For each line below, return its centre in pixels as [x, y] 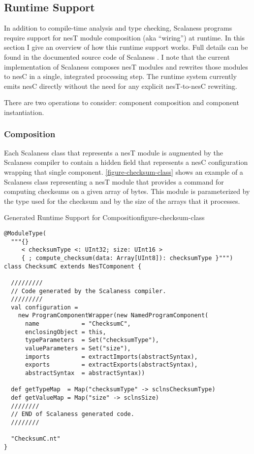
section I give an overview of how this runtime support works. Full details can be [126, 47]
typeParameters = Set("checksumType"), [92, 340]
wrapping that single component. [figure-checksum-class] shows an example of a [124, 171]
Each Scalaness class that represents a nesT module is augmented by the [113, 152]
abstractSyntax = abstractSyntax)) [85, 373]
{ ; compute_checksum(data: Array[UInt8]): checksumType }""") [127, 258]
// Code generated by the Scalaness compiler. [89, 291]
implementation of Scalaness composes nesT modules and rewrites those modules [126, 66]
